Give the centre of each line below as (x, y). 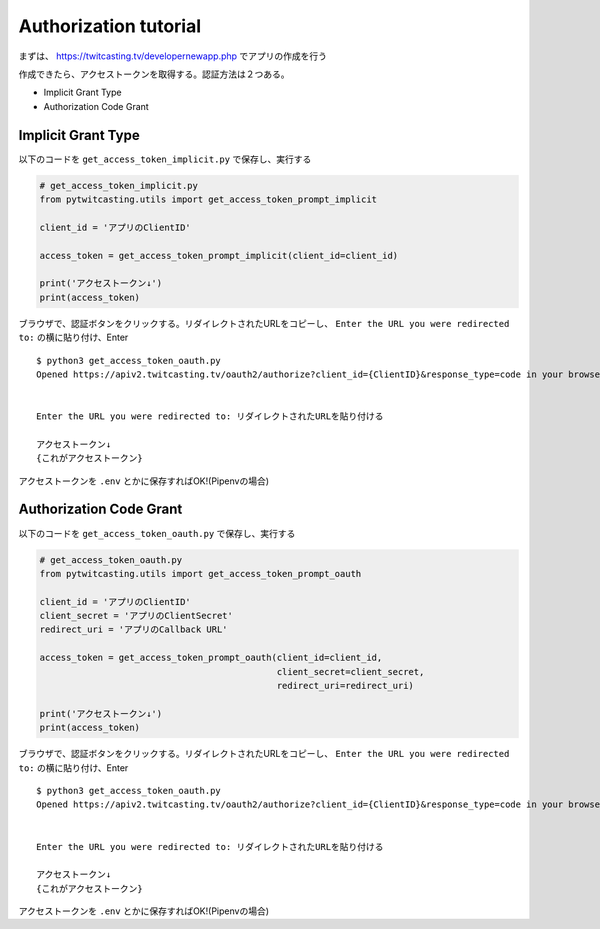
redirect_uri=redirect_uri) (345, 686)
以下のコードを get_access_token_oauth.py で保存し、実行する (157, 533)
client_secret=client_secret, (350, 671)
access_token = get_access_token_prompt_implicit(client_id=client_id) (219, 255)
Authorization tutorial (110, 26)
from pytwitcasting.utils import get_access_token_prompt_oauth (200, 573)
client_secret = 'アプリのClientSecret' (136, 616)
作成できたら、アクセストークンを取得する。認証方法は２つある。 (154, 74)
